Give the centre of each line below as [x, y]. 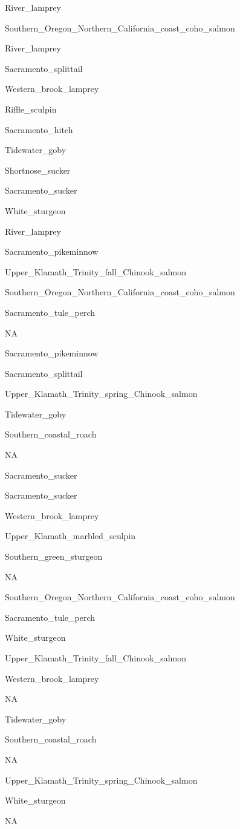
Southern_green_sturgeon [54, 556]
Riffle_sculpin [31, 109]
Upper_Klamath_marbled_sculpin [70, 536]
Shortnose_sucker [38, 170]
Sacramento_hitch [39, 129]
